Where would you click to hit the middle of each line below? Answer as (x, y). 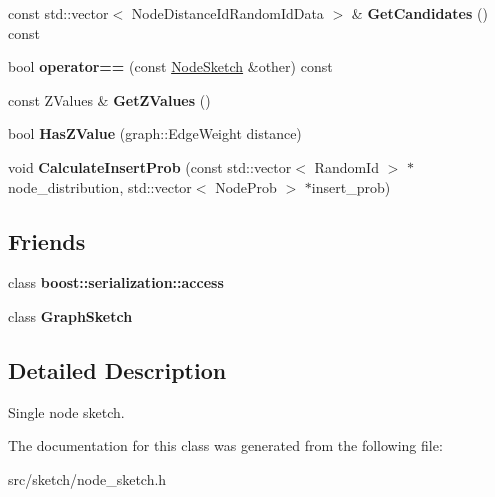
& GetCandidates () (419, 13)
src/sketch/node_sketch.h (87, 478)
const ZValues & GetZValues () (109, 99)
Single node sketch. (66, 411)
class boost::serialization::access (116, 282)
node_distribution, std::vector (100, 186)
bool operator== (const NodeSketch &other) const (170, 66)
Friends (47, 240)
